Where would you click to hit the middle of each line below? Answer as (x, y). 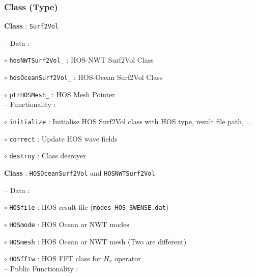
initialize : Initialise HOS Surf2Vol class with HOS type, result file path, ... (131, 121)
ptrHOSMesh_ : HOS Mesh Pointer (62, 94)
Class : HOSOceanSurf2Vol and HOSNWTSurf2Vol (80, 173)
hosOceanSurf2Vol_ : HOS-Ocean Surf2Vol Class (86, 77)
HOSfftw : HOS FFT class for (55, 258)
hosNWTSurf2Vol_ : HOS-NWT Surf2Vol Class (81, 60)
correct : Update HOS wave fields (63, 138)
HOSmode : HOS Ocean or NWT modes (69, 224)
